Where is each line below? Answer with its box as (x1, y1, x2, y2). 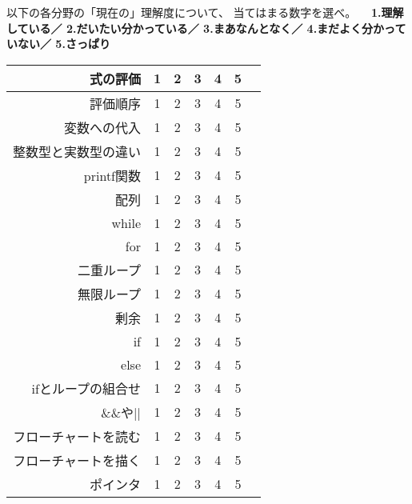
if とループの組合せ (31, 378, 142, 398)
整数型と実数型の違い (13, 142, 142, 161)
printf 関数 (83, 166, 142, 185)
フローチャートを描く (13, 450, 142, 470)
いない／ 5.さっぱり (6, 35, 110, 52)
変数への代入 (64, 118, 142, 137)
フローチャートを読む (13, 426, 142, 446)
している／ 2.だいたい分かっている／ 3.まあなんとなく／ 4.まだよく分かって (6, 19, 406, 36)
